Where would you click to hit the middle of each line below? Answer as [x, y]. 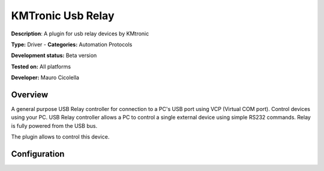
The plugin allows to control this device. [60, 137]
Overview [30, 94]
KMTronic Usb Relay [63, 16]
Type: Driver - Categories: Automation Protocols [72, 44]
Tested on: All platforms [41, 67]
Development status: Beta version [54, 55]
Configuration [38, 154]
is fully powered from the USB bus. [54, 125]
